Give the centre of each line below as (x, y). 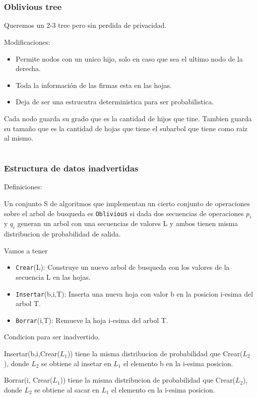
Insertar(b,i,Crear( (32, 354)
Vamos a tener (26, 250)
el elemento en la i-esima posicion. (163, 389)
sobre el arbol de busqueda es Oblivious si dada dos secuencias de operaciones (124, 213)
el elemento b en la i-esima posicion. (178, 363)
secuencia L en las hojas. (53, 277)
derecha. (28, 68)
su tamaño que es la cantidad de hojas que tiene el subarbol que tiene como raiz (126, 128)
